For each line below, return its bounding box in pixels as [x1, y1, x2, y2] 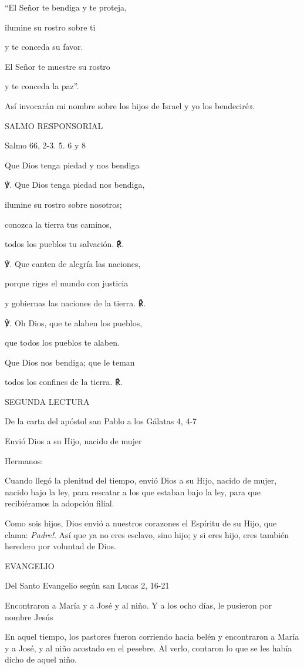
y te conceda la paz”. [5, 80, 79, 92]
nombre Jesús [5, 610, 53, 623]
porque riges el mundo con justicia [5, 277, 129, 289]
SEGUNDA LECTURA [5, 395, 90, 407]
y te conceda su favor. [5, 40, 83, 53]
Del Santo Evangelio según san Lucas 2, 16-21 [5, 579, 170, 592]
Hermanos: [5, 454, 43, 467]
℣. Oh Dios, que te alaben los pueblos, [5, 316, 143, 329]
